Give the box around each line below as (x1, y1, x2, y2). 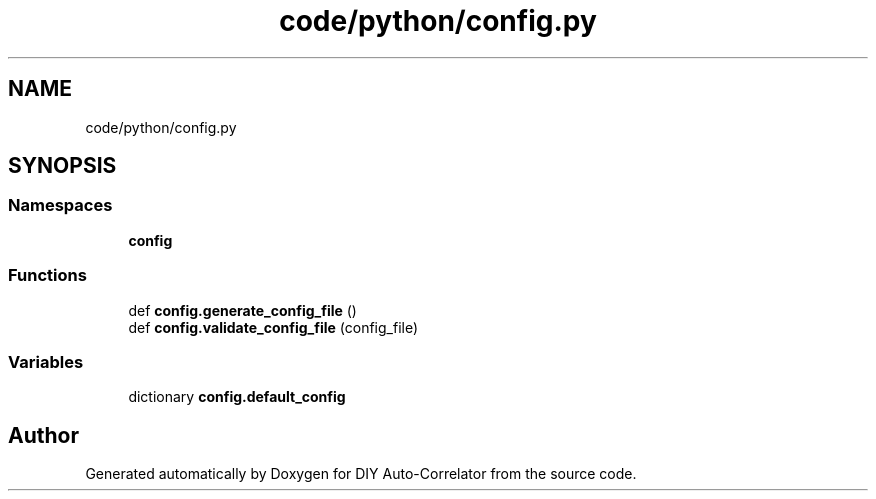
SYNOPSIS (8, 153, 117, 179)
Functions (8, 265, 87, 286)
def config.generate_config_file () (128, 301, 357, 319)
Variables (8, 351, 84, 372)
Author (8, 422, 79, 448)
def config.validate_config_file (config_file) (128, 318, 419, 336)
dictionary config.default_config (128, 388, 346, 406)
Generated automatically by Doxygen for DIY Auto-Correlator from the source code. (85, 465, 637, 483)
